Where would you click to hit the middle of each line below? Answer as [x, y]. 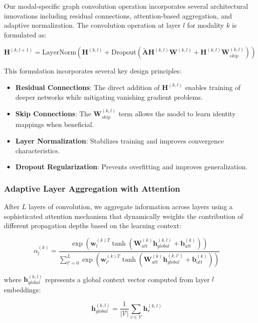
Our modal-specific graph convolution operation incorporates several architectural [126, 6]
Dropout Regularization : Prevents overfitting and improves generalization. [131, 167]
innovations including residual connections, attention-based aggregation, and [118, 15]
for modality [206, 25]
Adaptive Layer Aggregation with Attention [92, 188]
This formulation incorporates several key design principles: [93, 71]
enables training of [213, 87]
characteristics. [38, 150]
